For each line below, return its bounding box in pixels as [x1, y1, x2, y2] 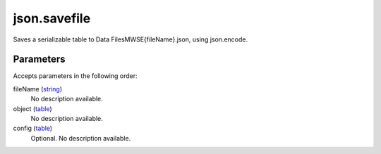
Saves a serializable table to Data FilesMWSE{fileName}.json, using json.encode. [13, 35, 248, 44]
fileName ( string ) [13, 84, 63, 93]
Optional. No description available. [30, 134, 131, 142]
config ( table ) [13, 124, 53, 133]
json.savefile [13, 11, 91, 26]
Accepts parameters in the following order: [13, 72, 138, 80]
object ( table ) [13, 104, 52, 113]
